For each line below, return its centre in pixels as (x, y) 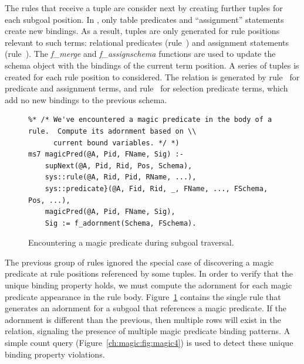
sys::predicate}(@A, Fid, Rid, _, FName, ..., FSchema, (156, 188)
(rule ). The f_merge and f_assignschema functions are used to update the (140, 54)
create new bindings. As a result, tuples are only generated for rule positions (142, 31)
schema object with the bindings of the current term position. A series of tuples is (152, 65)
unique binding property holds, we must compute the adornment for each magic (148, 285)
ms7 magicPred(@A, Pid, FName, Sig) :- (106, 154)
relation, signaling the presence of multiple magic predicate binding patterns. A (148, 331)
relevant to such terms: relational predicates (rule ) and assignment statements (147, 42)
